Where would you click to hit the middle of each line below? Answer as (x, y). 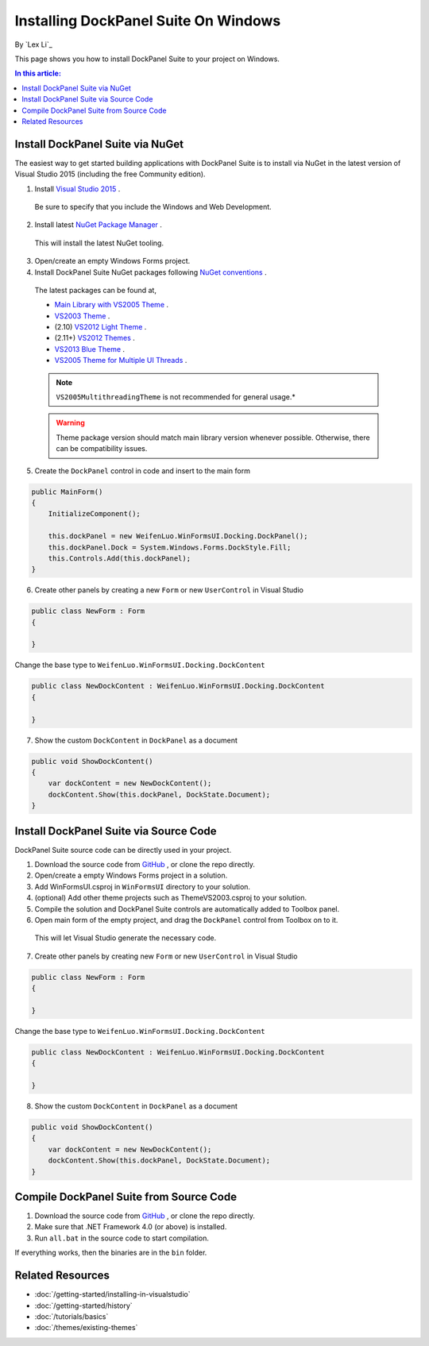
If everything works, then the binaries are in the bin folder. (111, 1253)
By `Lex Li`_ (34, 44)
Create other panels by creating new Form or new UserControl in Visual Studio (166, 956)
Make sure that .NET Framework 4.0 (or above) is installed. (131, 1227)
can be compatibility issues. (102, 449)
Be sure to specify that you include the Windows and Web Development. (153, 206)
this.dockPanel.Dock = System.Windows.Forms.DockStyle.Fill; (170, 547)
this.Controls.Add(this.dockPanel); (119, 558)
